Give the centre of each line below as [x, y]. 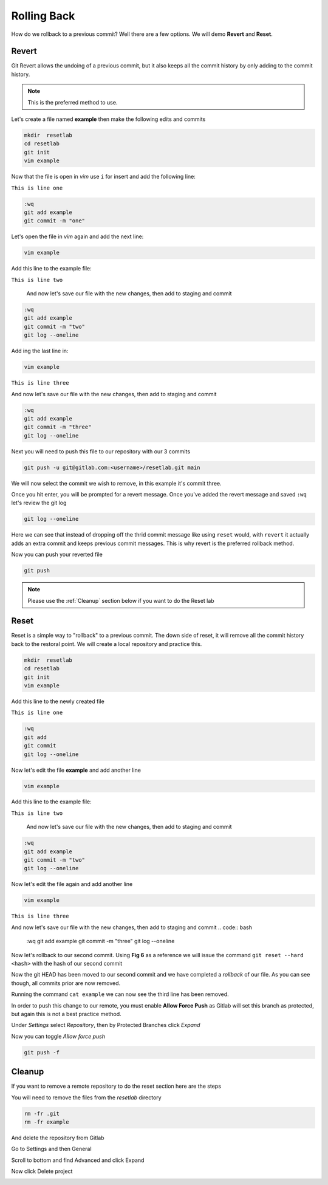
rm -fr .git [42, 1113]
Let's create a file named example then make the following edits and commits [108, 119]
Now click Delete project [42, 1171]
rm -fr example [46, 1122]
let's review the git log [39, 503]
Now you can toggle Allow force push [58, 1036]
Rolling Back [43, 16]
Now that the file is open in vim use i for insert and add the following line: [103, 177]
